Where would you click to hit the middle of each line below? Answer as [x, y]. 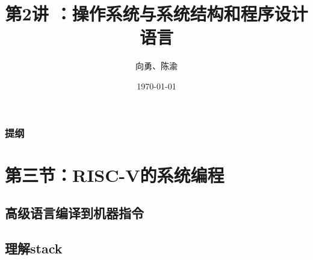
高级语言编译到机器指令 [74, 213]
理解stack [34, 248]
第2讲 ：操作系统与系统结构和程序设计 [156, 14]
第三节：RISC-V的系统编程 [115, 174]
